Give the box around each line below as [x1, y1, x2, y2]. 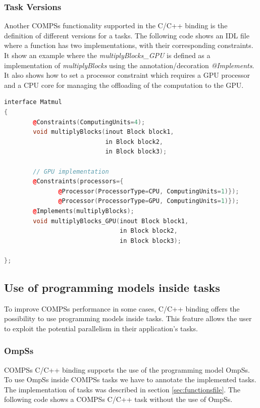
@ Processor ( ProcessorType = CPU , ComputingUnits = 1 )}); [58, 187, 239, 195]
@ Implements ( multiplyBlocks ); [33, 207, 134, 215]
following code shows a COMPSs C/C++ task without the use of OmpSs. [4, 394, 233, 404]
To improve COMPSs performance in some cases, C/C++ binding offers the [4, 303, 240, 314]
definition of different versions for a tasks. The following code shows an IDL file [4, 30, 249, 40]
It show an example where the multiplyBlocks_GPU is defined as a [4, 50, 211, 60]
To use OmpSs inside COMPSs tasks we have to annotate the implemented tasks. [4, 374, 256, 385]
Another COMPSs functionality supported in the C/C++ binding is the [4, 20, 228, 31]
